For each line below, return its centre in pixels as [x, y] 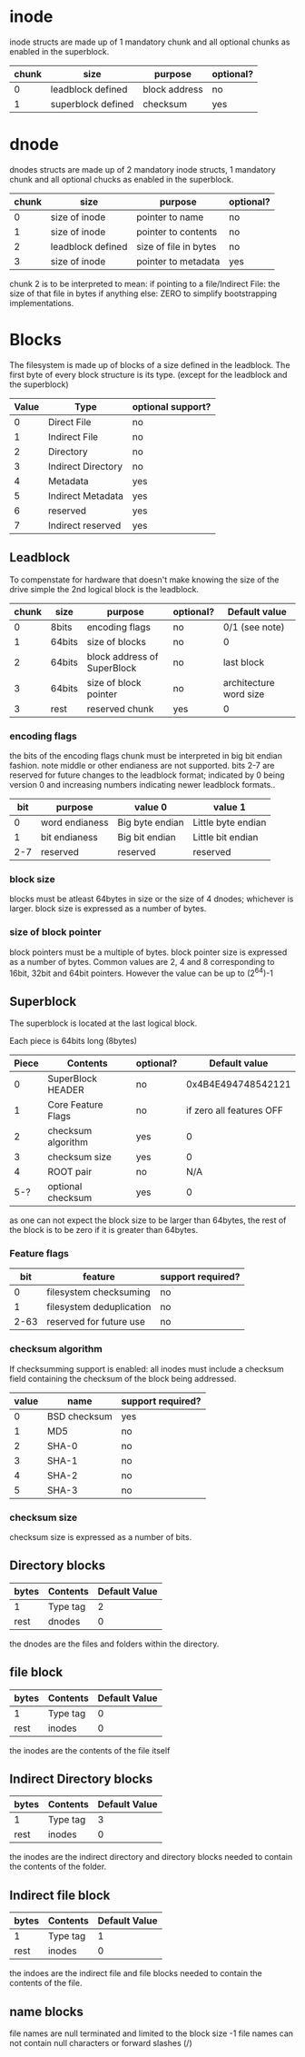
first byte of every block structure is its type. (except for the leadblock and [148, 374]
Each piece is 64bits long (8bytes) [74, 1040]
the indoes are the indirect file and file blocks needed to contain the [136, 1973]
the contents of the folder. [58, 1867]
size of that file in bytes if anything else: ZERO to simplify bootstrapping [143, 293]
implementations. [42, 303]
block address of [123, 656]
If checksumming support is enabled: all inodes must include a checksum [147, 1368]
